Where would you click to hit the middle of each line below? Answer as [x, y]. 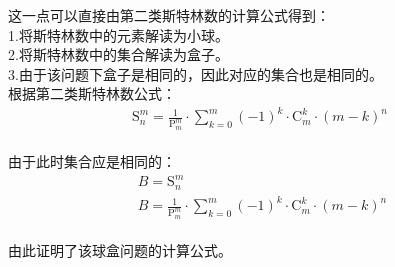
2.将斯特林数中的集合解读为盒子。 [118, 54]
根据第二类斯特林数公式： [92, 93]
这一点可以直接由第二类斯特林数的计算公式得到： [169, 15]
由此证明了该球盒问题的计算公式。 [120, 250]
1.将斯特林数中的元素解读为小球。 [118, 34]
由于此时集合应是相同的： [92, 161]
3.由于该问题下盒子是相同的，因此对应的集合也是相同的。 [195, 73]
